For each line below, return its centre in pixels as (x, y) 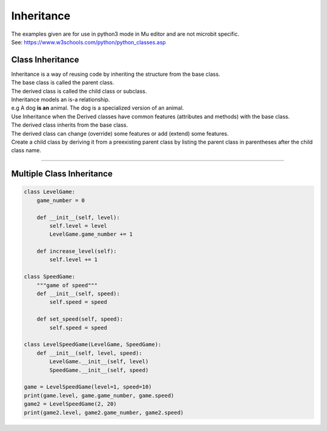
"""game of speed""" (67, 285)
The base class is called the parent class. (63, 82)
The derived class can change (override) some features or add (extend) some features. (120, 133)
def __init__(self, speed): (78, 294)
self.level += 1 (74, 260)
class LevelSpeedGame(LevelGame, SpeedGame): (93, 345)
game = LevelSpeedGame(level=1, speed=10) (88, 387)
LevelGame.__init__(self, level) (99, 362)
